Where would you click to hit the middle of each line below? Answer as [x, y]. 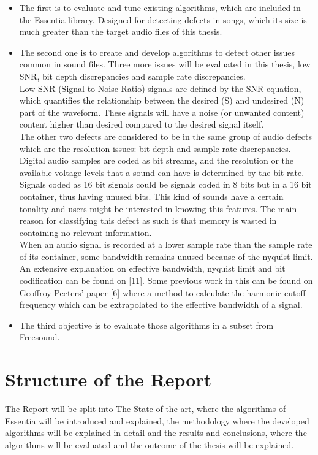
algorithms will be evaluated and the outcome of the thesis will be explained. [150, 444]
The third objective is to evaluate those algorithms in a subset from [146, 325]
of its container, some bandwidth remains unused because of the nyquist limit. [166, 256]
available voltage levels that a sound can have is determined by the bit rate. [162, 172]
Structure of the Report [108, 379]
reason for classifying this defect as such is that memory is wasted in [148, 220]
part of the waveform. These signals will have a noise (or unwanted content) [162, 112]
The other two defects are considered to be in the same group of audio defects [165, 136]
